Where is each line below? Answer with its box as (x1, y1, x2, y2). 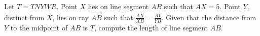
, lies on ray (52, 12, 89, 22)
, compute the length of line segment (94, 22, 208, 32)
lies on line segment (88, 1, 149, 11)
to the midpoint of (10, 22, 68, 32)
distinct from (4, 12, 45, 22)
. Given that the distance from (161, 12, 256, 22)
